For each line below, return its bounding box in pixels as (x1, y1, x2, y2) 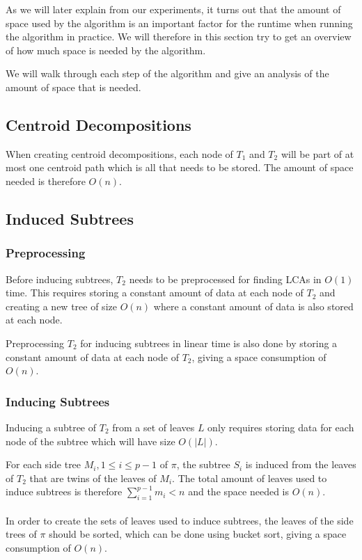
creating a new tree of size (6, 298, 117, 313)
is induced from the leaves (245, 457, 356, 472)
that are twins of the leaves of (29, 470, 157, 485)
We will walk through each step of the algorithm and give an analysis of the (6, 66, 329, 81)
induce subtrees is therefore (6, 484, 123, 499)
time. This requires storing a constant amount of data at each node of (6, 285, 304, 300)
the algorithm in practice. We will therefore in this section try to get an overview (6, 29, 352, 44)
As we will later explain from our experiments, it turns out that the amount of (6, 2, 341, 16)
